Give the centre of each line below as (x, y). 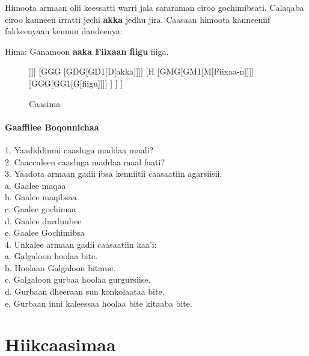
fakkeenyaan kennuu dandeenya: (64, 31)
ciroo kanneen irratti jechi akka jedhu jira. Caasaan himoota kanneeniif (138, 19)
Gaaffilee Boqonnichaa (52, 127)
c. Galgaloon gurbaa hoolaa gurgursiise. (78, 279)
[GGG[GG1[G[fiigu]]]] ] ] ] (76, 83)
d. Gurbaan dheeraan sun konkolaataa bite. (85, 291)
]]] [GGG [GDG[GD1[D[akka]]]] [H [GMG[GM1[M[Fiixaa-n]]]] (141, 71)
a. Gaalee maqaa (35, 185)
